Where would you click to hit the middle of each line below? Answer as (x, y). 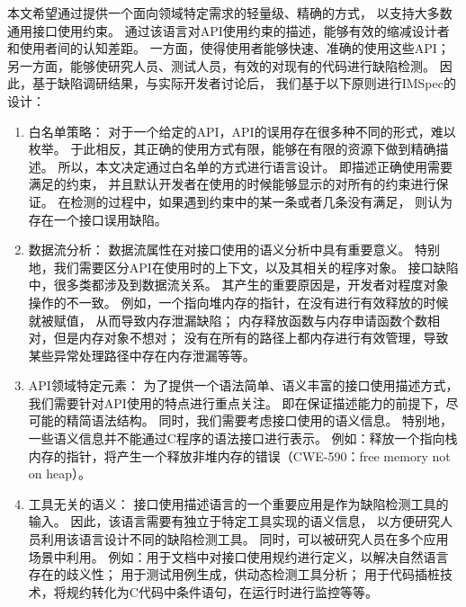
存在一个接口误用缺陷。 (98, 219)
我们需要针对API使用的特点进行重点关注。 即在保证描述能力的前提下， (237, 402)
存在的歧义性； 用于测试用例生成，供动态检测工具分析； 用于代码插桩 (234, 574)
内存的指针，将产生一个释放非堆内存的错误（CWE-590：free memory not (239, 455)
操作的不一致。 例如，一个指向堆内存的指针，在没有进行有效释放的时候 (238, 302)
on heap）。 (60, 473)
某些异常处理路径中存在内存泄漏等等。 (142, 355)
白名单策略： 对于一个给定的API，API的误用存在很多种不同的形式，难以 (242, 131)
